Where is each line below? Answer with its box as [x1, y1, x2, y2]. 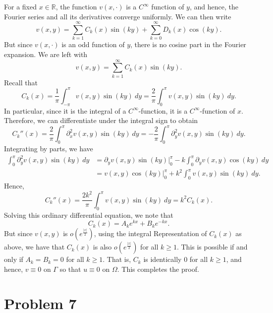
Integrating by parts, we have [4, 143, 93, 153]
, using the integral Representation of [94, 228, 207, 239]
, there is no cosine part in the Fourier [130, 39, 246, 50]
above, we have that [4, 242, 65, 252]
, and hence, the [189, 1, 238, 11]
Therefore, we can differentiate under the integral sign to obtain [4, 115, 198, 125]
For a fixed [4, 1, 37, 11]
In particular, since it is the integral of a [4, 105, 126, 116]
